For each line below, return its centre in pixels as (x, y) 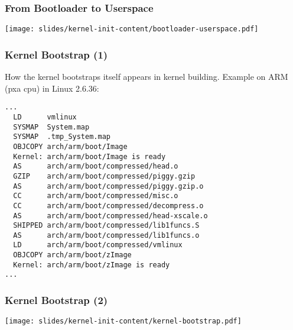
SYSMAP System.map (51, 127)
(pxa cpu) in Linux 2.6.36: (52, 88)
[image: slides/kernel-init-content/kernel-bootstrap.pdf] (123, 321)
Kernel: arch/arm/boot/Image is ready (89, 156)
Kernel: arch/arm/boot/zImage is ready (92, 265)
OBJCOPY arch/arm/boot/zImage (72, 255)
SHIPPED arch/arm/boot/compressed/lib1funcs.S (106, 226)
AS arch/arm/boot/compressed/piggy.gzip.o (108, 186)
